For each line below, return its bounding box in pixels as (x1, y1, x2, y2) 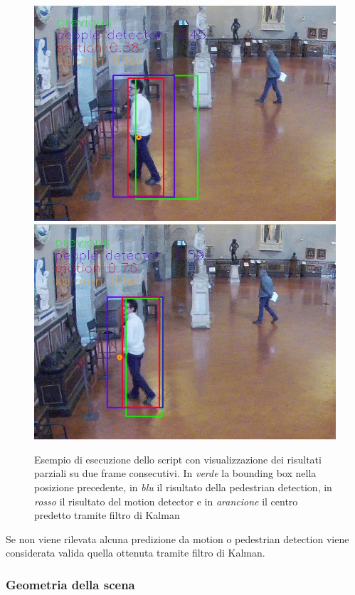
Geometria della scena (6, 575, 135, 593)
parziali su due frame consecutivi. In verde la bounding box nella (34, 466, 317, 481)
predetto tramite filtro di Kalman (34, 508, 180, 522)
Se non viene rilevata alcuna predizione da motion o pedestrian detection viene (6, 531, 349, 546)
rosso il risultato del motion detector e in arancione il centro (34, 493, 298, 508)
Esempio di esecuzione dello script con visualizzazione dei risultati (34, 451, 322, 466)
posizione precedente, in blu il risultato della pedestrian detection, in (34, 480, 332, 495)
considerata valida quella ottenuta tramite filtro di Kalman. (6, 545, 265, 560)
